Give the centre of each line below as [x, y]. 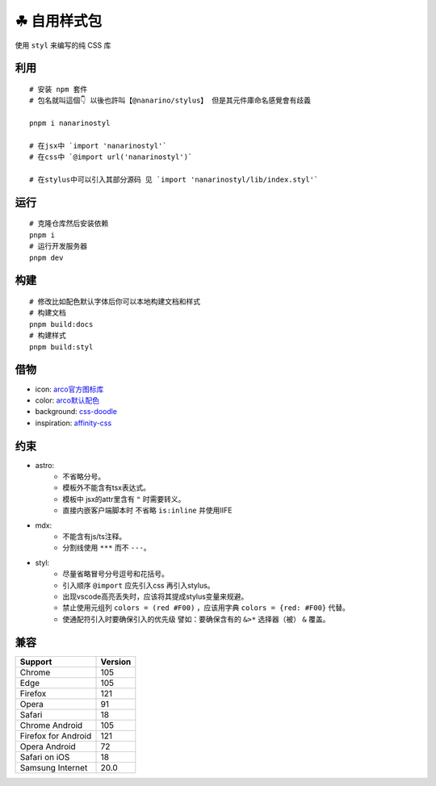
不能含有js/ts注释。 [94, 536]
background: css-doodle [76, 412]
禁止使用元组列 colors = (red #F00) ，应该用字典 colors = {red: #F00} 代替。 [206, 608]
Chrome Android [51, 725]
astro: [45, 465]
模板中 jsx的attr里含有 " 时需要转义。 [124, 499]
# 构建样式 [48, 336]
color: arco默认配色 [67, 400]
